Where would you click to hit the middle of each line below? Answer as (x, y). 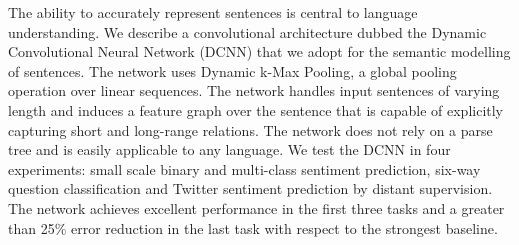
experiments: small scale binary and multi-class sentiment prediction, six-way (244, 168)
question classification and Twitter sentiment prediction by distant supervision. (250, 188)
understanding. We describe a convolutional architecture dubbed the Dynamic (247, 31)
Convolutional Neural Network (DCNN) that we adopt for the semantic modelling (259, 51)
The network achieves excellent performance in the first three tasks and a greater (256, 207)
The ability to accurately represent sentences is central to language (213, 12)
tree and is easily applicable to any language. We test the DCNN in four (229, 149)
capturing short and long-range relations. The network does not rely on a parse (250, 129)
